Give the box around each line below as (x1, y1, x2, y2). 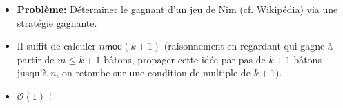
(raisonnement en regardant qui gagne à (164, 39, 333, 53)
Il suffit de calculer (17, 39, 96, 53)
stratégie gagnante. (17, 15, 97, 30)
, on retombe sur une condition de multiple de (56, 65, 251, 80)
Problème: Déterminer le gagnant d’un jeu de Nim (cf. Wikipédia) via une (17, 1, 338, 16)
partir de (17, 52, 55, 66)
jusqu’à (17, 65, 48, 80)
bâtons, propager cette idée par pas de (104, 52, 266, 66)
